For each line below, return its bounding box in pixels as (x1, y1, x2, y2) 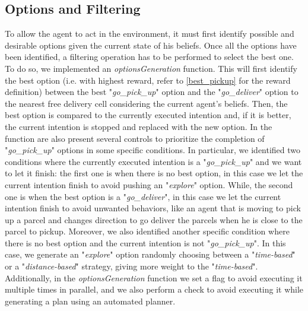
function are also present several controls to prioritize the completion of (5, 132, 265, 144)
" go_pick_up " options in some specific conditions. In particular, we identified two (5, 144, 301, 156)
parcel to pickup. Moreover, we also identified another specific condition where (5, 225, 290, 237)
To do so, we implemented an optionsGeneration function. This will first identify (5, 62, 297, 74)
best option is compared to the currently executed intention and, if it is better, (5, 109, 291, 121)
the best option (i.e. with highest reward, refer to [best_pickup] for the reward (5, 74, 291, 86)
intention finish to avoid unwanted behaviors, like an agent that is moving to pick (5, 202, 301, 214)
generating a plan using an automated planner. (5, 294, 176, 307)
